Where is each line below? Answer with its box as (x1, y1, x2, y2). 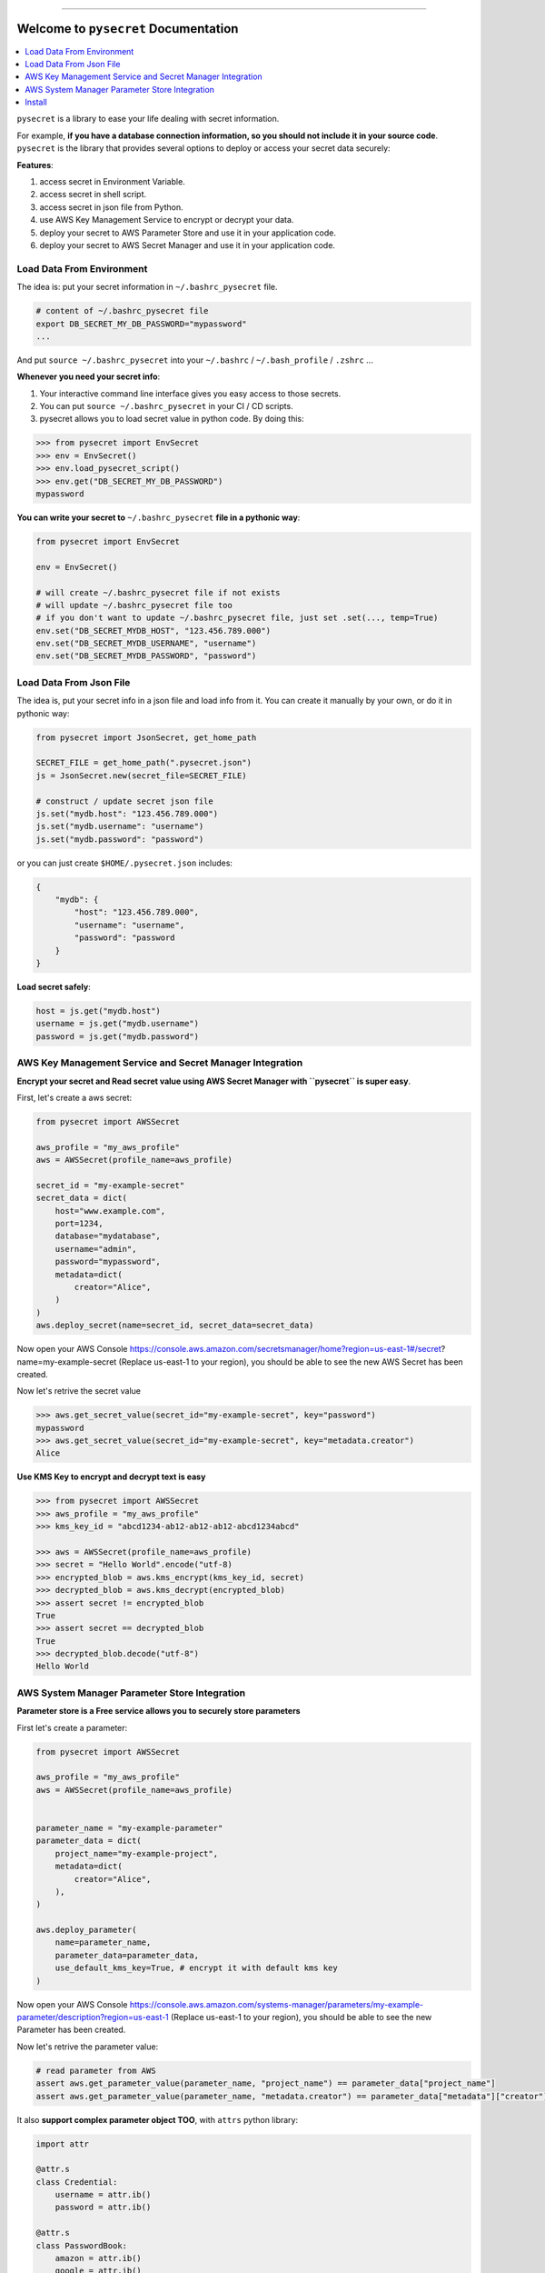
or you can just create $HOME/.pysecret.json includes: (16, 857, 233, 868)
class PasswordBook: (35, 2240, 127, 2250)
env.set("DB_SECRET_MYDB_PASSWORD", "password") (35, 651, 257, 661)
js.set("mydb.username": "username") (35, 821, 204, 832)
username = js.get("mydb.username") (35, 1018, 200, 1029)
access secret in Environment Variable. (39, 176, 185, 187)
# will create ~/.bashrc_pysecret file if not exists (35, 587, 281, 597)
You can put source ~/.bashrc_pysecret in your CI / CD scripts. (39, 401, 294, 412)
